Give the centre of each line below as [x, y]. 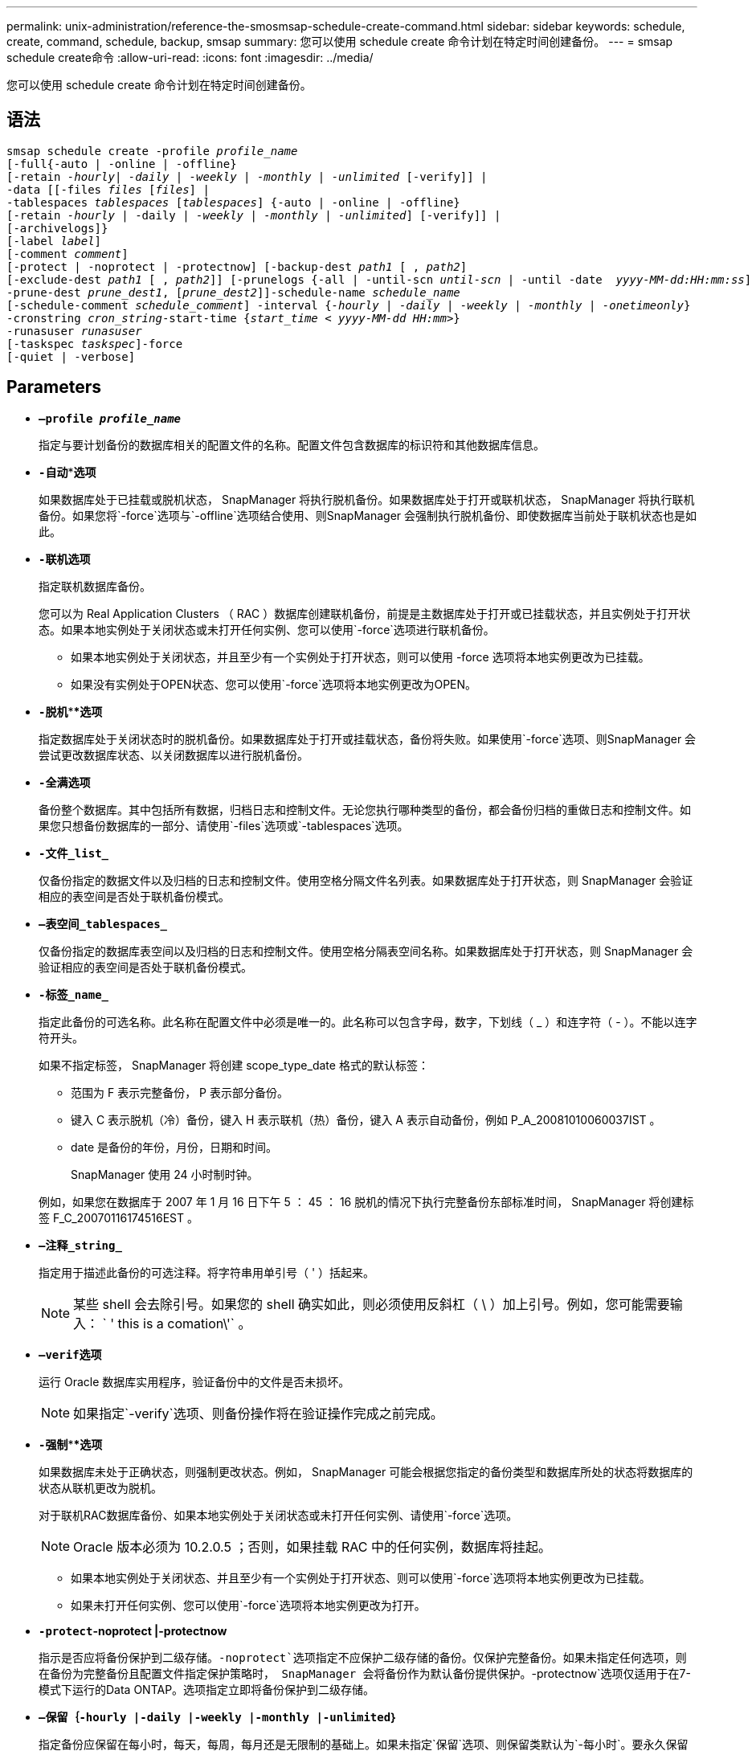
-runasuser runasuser [74, 331]
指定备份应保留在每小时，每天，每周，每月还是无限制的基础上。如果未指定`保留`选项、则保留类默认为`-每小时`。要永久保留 [364, 1744]
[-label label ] [54, 241]
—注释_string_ [80, 1245]
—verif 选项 [70, 1354]
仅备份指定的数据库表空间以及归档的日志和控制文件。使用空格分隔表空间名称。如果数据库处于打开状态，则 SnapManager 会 [366, 951]
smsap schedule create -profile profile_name [152, 151]
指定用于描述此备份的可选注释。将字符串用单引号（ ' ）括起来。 [207, 1272]
